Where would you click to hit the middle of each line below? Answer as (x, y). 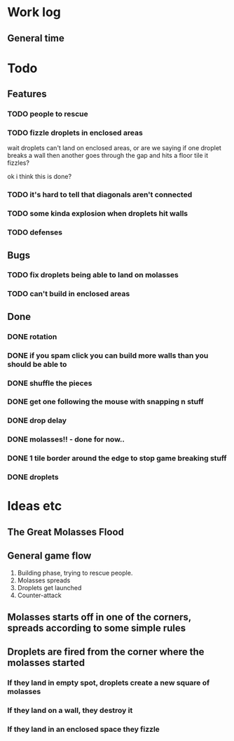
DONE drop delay (37, 420)
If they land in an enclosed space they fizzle (83, 729)
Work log (34, 12)
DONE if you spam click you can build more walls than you (108, 355)
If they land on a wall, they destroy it (70, 711)
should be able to (37, 364)
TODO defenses (35, 232)
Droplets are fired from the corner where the (106, 652)
